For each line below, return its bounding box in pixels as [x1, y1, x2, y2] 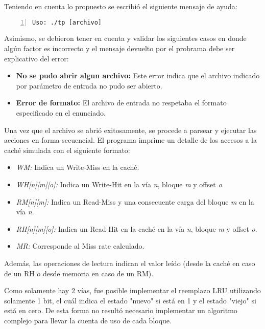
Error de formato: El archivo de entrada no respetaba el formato [16, 97, 227, 108]
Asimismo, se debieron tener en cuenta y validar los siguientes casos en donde [4, 33, 247, 43]
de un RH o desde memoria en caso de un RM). [4, 268, 154, 278]
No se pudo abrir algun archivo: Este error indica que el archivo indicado [16, 70, 260, 81]
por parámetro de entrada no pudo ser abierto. [16, 80, 162, 91]
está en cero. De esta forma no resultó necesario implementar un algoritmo [4, 305, 237, 316]
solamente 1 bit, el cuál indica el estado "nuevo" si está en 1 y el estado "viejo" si [4, 295, 256, 305]
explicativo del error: [4, 53, 69, 63]
